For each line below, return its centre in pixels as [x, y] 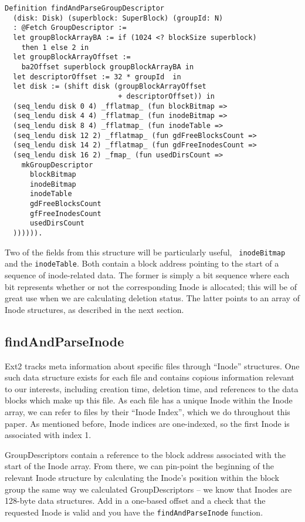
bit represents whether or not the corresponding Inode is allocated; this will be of [151, 286]
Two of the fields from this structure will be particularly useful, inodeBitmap [145, 252]
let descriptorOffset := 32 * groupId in [97, 77]
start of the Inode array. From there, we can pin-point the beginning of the [140, 466]
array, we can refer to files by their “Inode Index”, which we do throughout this [148, 412]
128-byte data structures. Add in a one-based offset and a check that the [135, 501]
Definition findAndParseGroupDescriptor [85, 8]
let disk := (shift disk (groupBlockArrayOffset [110, 87]
